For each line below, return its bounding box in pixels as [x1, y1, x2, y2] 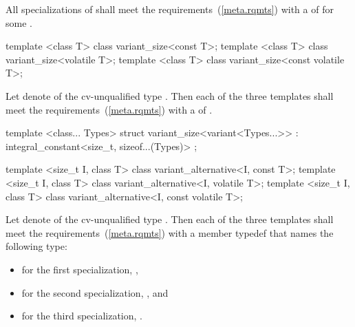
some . [6, 15, 32, 30]
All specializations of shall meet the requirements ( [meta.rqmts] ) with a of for [6, 2, 334, 16]
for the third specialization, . [21, 308, 142, 323]
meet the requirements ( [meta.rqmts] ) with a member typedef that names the [6, 225, 334, 240]
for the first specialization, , [21, 262, 138, 276]
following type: [6, 239, 67, 253]
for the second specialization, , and [21, 285, 169, 299]
